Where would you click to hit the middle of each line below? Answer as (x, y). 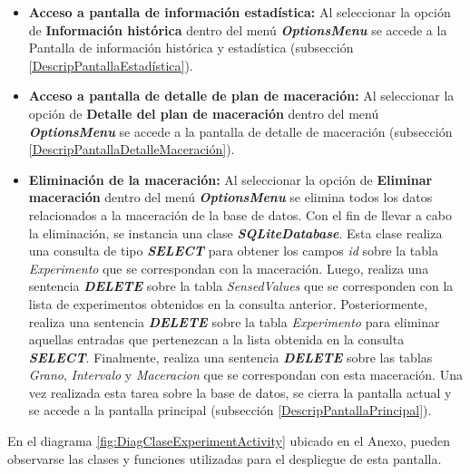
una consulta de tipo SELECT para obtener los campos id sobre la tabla (233, 251)
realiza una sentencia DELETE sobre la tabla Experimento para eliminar (234, 321)
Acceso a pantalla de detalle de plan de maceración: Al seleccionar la (241, 96)
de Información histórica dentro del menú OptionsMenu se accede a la (238, 29)
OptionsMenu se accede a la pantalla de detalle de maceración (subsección (240, 131)
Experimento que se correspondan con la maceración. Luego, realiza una (229, 268)
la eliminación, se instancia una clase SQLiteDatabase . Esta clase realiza (235, 232)
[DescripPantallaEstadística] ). (111, 65)
